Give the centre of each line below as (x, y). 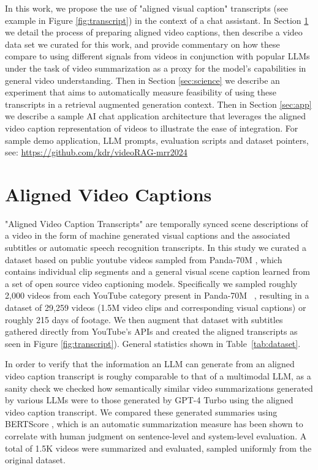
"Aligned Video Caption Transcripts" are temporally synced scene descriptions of (157, 223)
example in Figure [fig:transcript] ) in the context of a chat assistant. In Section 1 (157, 20)
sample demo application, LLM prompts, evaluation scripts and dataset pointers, (157, 140)
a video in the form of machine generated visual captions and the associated (148, 235)
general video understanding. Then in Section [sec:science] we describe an (142, 80)
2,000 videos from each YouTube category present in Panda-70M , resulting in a (157, 295)
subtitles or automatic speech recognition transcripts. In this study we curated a (156, 248)
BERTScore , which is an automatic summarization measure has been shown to (154, 424)
